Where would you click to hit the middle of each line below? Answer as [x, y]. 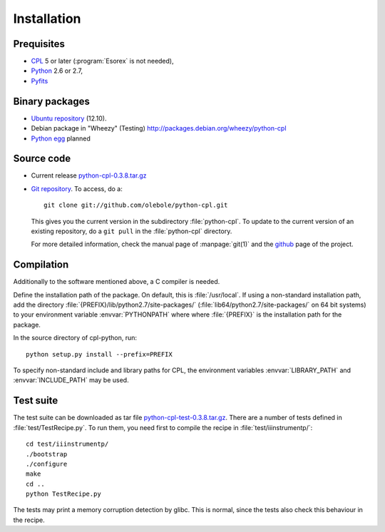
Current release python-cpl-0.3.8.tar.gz [89, 175]
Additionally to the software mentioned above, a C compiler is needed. [117, 282]
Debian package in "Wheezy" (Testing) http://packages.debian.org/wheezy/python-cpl [159, 128]
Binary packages [52, 101]
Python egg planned [61, 138]
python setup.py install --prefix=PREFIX [99, 354]
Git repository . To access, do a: [77, 188]
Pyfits [40, 81]
